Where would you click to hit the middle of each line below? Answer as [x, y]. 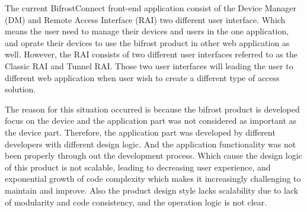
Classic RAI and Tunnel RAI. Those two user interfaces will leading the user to [149, 65]
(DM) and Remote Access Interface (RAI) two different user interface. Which [145, 19]
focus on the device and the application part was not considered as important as [151, 121]
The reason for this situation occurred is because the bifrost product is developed [152, 109]
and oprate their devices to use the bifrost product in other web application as [147, 42]
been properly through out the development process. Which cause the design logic [153, 155]
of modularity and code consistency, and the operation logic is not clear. [136, 202]
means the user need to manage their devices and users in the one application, [147, 31]
